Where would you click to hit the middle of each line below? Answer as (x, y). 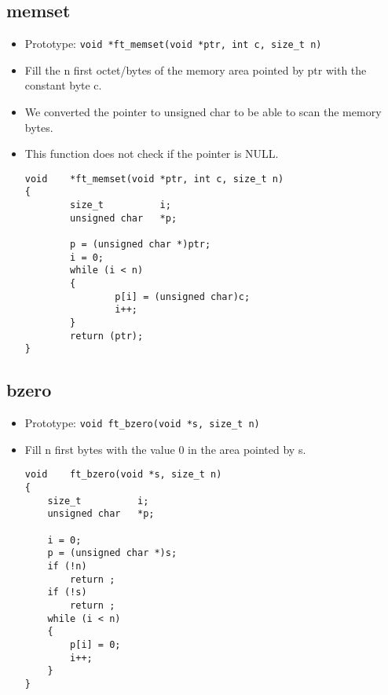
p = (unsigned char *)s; (112, 553)
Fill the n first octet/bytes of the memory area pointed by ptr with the (196, 69)
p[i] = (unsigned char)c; (183, 296)
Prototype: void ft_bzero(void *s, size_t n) (142, 423)
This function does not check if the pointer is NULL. (152, 154)
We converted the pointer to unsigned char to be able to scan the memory (203, 112)
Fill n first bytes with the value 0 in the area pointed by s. (165, 449)
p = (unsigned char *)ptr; (141, 245)
